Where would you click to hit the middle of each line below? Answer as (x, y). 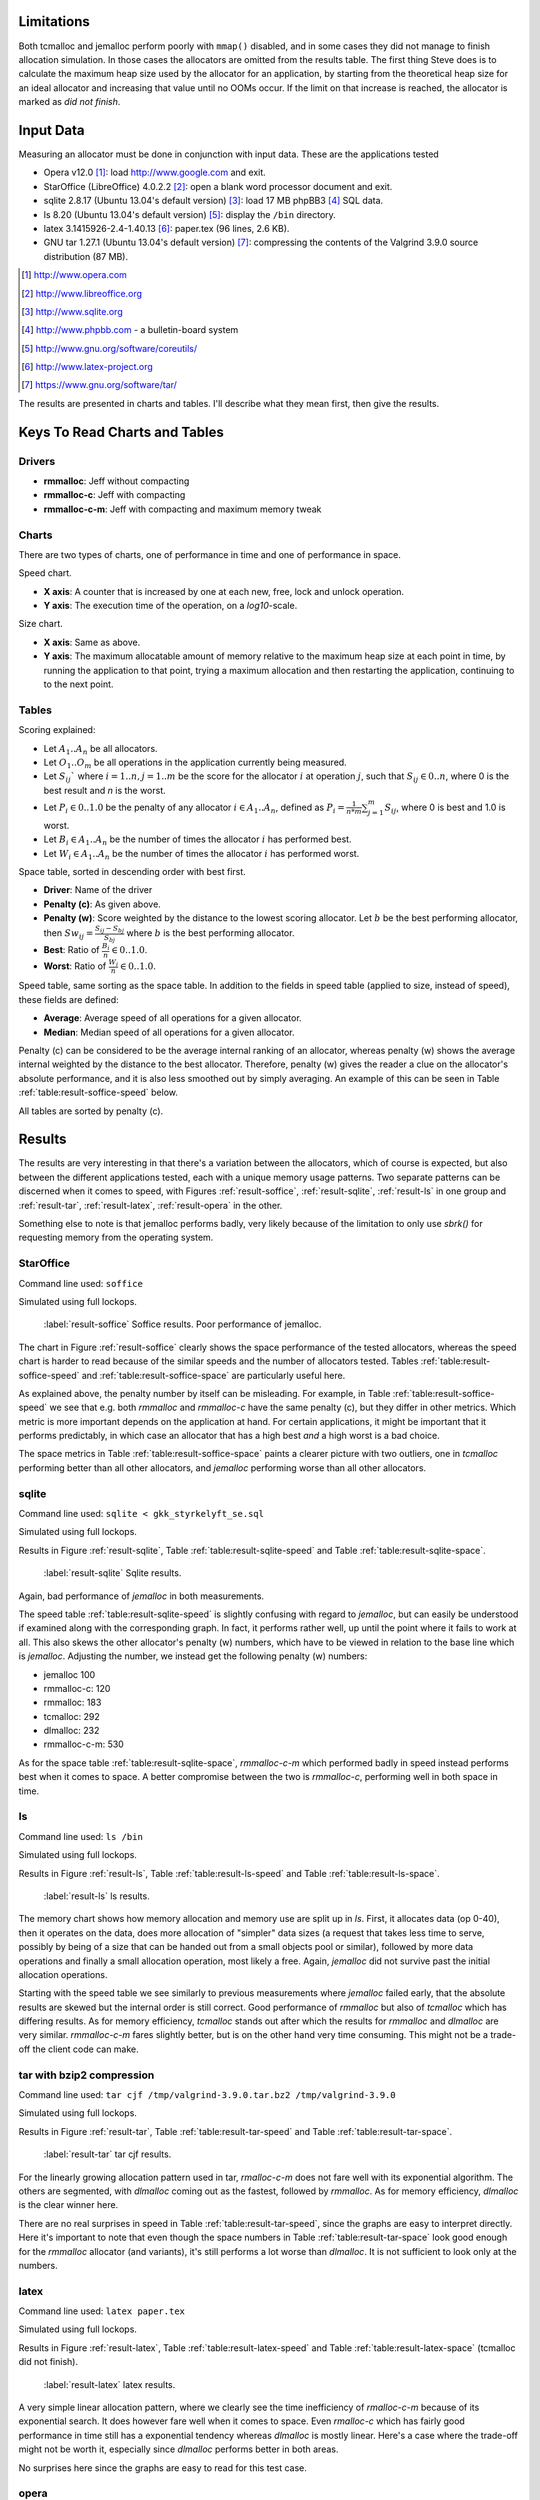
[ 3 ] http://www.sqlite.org (72, 311)
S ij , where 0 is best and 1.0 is (445, 808)
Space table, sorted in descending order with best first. (132, 871)
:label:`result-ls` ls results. (96, 1896)
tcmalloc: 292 (71, 1716)
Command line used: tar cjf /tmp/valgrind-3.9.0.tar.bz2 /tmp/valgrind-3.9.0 (207, 2094)
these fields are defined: (68, 999)
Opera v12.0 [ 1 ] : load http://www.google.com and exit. (155, 172)
